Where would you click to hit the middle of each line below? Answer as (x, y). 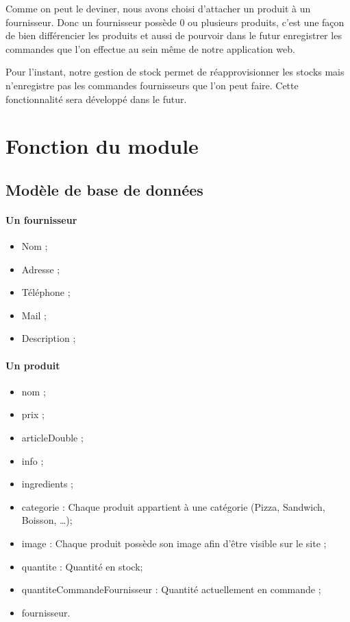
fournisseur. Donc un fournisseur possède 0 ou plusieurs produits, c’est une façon (175, 22)
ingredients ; (47, 484)
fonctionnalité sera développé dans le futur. (96, 99)
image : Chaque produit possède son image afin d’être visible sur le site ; (174, 543)
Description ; (49, 338)
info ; (33, 460)
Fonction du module (102, 146)
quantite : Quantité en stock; (82, 566)
